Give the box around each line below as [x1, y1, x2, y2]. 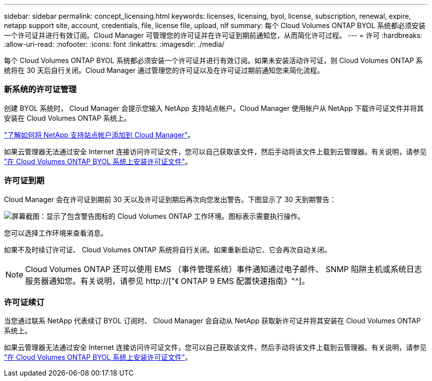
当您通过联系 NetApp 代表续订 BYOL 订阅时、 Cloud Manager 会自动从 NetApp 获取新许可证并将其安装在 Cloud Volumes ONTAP [4, 316, 421, 325]
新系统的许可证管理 [4, 84, 77, 95]
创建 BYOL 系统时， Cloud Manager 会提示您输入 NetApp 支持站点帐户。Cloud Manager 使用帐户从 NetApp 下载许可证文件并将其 [4, 104, 424, 112]
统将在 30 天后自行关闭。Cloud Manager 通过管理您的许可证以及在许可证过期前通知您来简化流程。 [4, 66, 324, 74]
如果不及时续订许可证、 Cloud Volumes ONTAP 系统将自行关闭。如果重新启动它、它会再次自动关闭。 [4, 245, 331, 254]
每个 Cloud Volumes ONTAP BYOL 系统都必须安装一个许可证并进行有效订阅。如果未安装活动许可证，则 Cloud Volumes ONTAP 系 [4, 56, 423, 65]
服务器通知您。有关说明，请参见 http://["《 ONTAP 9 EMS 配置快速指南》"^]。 [25, 276, 310, 286]
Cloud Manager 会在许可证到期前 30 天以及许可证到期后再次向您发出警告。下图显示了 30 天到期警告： [4, 195, 337, 204]
